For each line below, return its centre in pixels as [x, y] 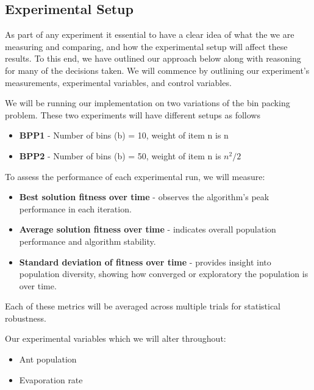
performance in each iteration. [75, 208]
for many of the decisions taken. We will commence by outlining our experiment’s [157, 70]
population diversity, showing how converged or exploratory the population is [164, 274]
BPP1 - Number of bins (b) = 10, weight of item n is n [124, 135]
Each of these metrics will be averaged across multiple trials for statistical [143, 306]
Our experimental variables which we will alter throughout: [116, 338]
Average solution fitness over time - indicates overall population [148, 229]
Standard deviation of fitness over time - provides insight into [145, 262]
